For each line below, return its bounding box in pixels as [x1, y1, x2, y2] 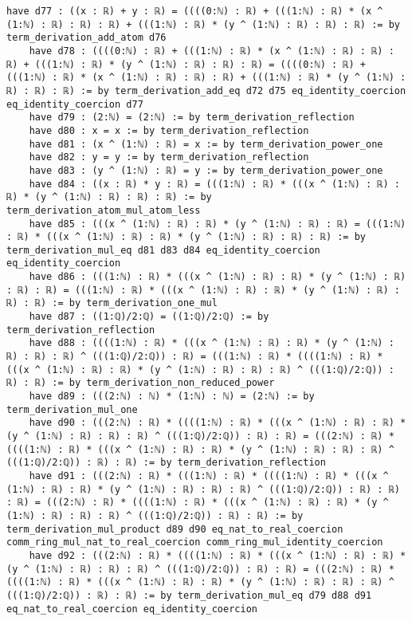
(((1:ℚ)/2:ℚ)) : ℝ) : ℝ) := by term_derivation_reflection [6, 457, 326, 469]
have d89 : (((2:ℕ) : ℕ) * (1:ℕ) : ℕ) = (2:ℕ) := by [29, 391, 315, 403]
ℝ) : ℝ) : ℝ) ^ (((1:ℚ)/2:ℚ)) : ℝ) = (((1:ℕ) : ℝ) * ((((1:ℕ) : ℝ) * [6, 351, 383, 363]
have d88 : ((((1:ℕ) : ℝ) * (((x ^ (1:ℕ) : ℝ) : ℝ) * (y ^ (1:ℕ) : [29, 337, 394, 349]
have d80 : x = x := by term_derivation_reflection [29, 124, 309, 136]
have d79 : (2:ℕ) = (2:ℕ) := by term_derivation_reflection [29, 112, 355, 124]
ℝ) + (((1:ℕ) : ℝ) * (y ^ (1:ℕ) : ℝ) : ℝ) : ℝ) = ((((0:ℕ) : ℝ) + [6, 58, 367, 70]
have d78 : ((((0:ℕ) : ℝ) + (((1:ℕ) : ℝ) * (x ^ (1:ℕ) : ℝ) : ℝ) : [29, 45, 394, 57]
